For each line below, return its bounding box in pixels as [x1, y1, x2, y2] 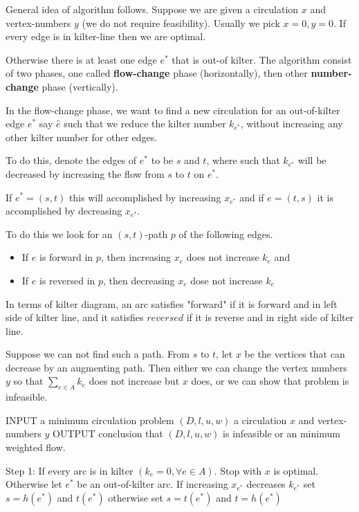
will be [297, 153, 326, 167]
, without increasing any [240, 116, 343, 131]
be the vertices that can [244, 347, 345, 361]
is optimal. [273, 463, 319, 477]
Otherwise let [6, 477, 62, 491]
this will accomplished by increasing [68, 190, 221, 204]
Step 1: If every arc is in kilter [6, 463, 134, 477]
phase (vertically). [42, 79, 118, 93]
